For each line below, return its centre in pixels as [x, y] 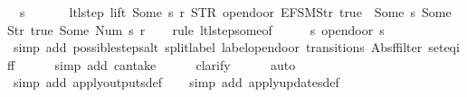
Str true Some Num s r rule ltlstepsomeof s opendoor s [196, 29]
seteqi [444, 47]
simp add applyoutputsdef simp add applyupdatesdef [176, 82]
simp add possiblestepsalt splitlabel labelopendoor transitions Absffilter [218, 47]
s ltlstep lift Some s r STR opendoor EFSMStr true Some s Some [235, 12]
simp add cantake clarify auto [175, 64]
